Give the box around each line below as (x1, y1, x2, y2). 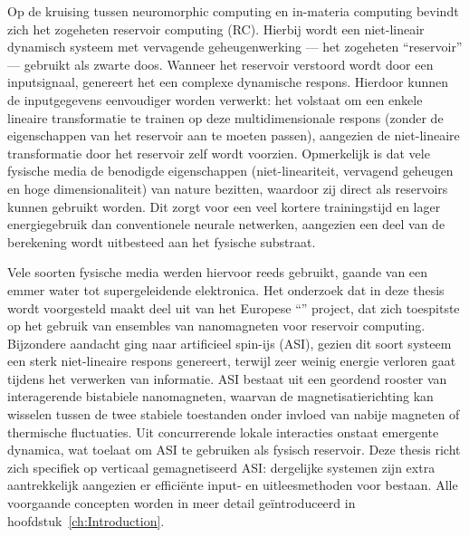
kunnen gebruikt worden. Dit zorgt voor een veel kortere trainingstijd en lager (7, 197, 441, 216)
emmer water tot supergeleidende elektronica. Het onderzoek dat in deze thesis (7, 280, 445, 299)
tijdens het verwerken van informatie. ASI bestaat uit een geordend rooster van (7, 369, 447, 388)
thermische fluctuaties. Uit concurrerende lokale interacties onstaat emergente (7, 422, 439, 441)
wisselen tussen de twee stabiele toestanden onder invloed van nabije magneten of (7, 405, 460, 424)
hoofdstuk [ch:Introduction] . (7, 511, 165, 530)
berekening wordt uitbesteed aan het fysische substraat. (7, 232, 316, 251)
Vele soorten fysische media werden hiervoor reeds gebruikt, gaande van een (7, 263, 428, 282)
